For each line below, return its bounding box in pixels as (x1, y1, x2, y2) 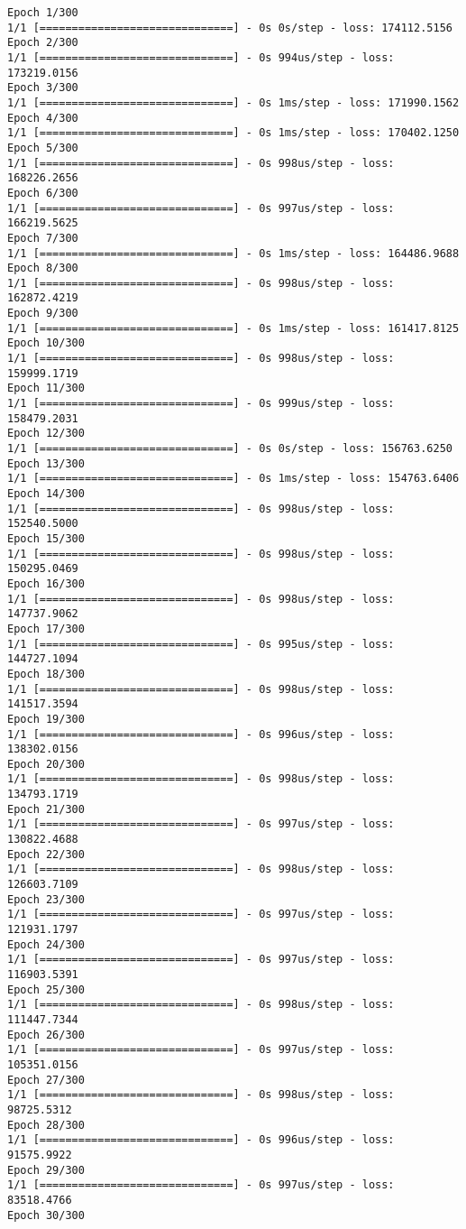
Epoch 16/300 (7, 577, 85, 590)
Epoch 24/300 (7, 938, 85, 951)
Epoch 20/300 (7, 757, 85, 771)
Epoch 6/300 (7, 186, 78, 199)
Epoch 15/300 (7, 531, 85, 545)
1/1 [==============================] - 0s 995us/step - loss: (7, 637, 395, 651)
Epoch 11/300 (7, 382, 85, 395)
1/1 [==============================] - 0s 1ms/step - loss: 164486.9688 (7, 246, 460, 260)
